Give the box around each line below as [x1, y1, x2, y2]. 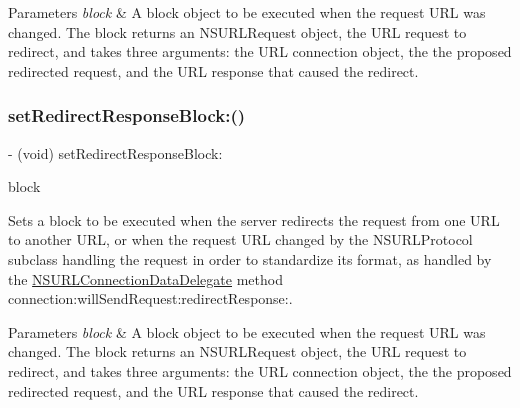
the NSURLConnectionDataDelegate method [8, 268, 283, 289]
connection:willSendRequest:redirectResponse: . [8, 288, 293, 309]
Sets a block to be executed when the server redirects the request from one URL [8, 209, 500, 230]
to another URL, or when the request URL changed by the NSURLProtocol [8, 229, 473, 250]
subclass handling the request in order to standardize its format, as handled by [8, 248, 492, 269]
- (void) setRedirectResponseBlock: [8, 142, 223, 163]
